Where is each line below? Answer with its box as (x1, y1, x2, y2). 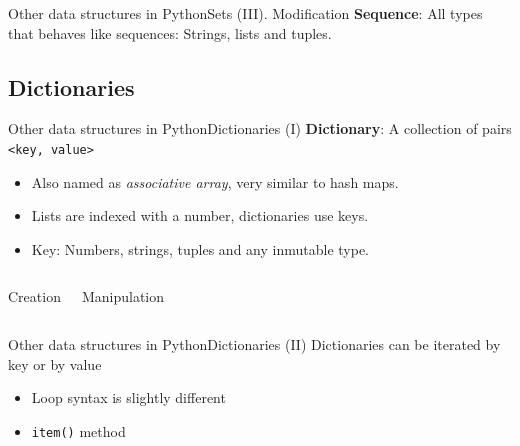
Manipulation (81, 286, 165, 307)
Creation (8, 286, 61, 307)
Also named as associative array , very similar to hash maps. (31, 171, 399, 192)
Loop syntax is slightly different (31, 387, 226, 408)
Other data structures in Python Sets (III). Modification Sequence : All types (8, 3, 483, 23)
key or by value (8, 353, 102, 374)
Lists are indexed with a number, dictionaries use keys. (31, 205, 369, 226)
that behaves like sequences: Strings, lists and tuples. (8, 22, 332, 43)
